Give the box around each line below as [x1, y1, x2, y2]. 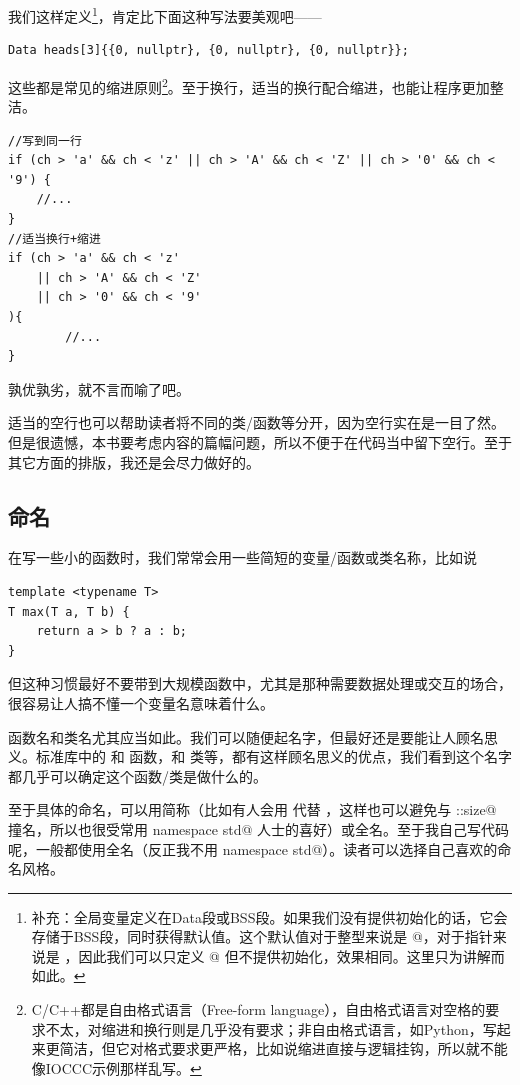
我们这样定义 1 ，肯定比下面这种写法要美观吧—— [8, 3, 322, 26]
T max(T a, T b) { [8, 604, 130, 619]
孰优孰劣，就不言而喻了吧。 [8, 378, 190, 399]
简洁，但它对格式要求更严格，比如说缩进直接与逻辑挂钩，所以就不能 [59, 1038, 508, 1059]
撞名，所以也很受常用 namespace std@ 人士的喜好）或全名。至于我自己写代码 [8, 818, 510, 839]
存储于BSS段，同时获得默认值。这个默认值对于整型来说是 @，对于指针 [31, 926, 493, 947]
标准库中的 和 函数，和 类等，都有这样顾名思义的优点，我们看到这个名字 [35, 746, 512, 767]
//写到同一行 [8, 133, 82, 148]
